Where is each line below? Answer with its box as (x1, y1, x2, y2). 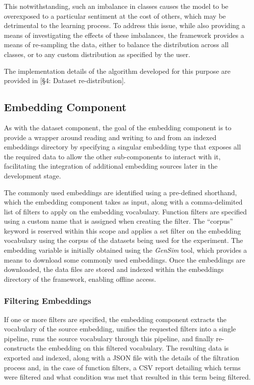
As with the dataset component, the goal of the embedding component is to (4, 122, 231, 132)
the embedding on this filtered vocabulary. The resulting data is (37, 343, 229, 353)
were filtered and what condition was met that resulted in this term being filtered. (4, 372, 251, 382)
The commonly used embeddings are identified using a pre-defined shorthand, (4, 187, 237, 197)
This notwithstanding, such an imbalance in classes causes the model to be (4, 1, 229, 11)
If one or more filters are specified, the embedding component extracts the (4, 314, 227, 324)
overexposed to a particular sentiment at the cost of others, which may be (4, 10, 226, 21)
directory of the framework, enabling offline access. (4, 273, 156, 284)
